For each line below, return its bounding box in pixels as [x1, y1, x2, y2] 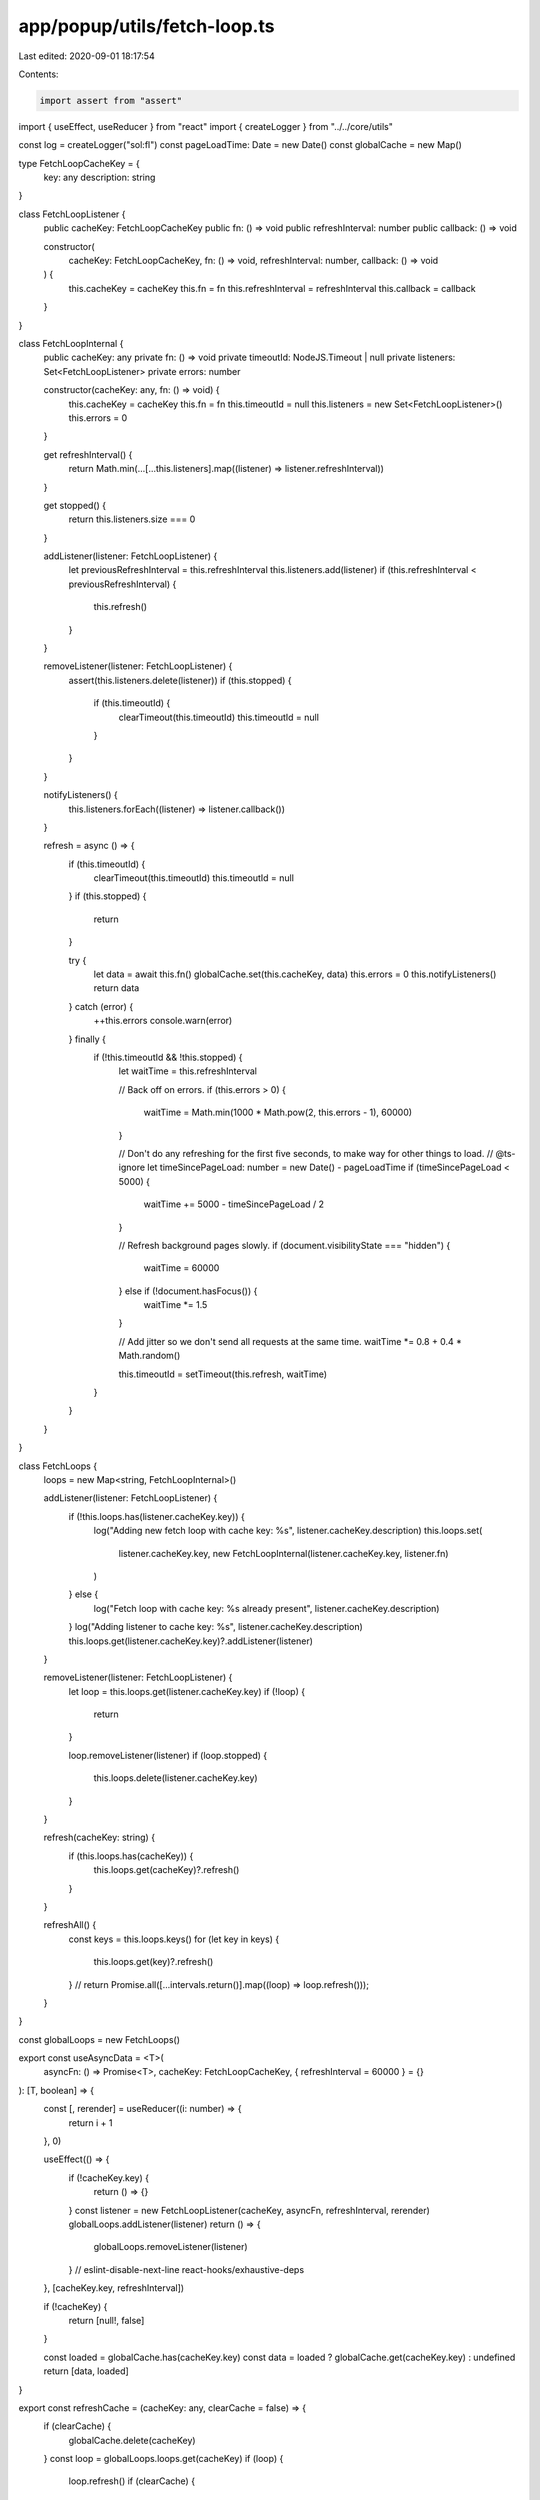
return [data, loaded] [43, 2365, 129, 2377]
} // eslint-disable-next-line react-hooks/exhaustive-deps [68, 2263, 305, 2275]
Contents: [18, 68, 59, 80]
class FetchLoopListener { [18, 208, 126, 220]
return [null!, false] [68, 2314, 145, 2326]
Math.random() [118, 1350, 181, 1362]
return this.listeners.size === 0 [68, 513, 196, 525]
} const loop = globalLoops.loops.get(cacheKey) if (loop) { [43, 2453, 284, 2465]
